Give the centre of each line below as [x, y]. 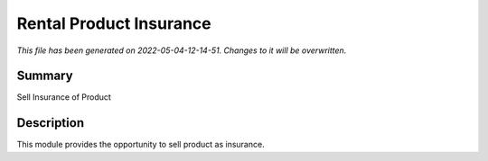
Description [51, 123]
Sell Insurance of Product [64, 97]
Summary [45, 76]
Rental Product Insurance [114, 23]
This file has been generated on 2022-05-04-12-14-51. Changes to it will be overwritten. [182, 50]
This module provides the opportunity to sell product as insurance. [141, 145]
